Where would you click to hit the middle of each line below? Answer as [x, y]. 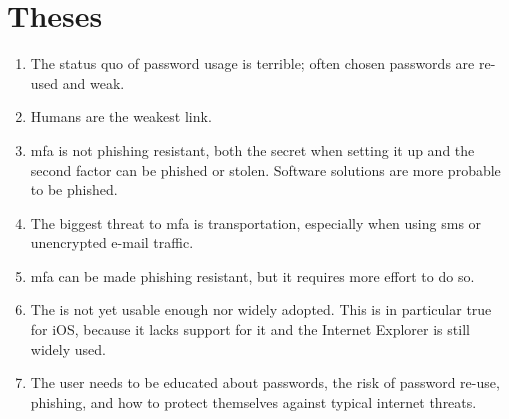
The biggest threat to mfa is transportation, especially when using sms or [256, 222]
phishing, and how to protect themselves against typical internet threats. [253, 401]
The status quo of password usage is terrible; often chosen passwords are [252, 63]
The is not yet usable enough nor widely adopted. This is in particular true [261, 309]
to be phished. [74, 189]
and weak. [93, 82]
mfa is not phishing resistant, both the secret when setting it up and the [252, 149]
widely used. [68, 348]
